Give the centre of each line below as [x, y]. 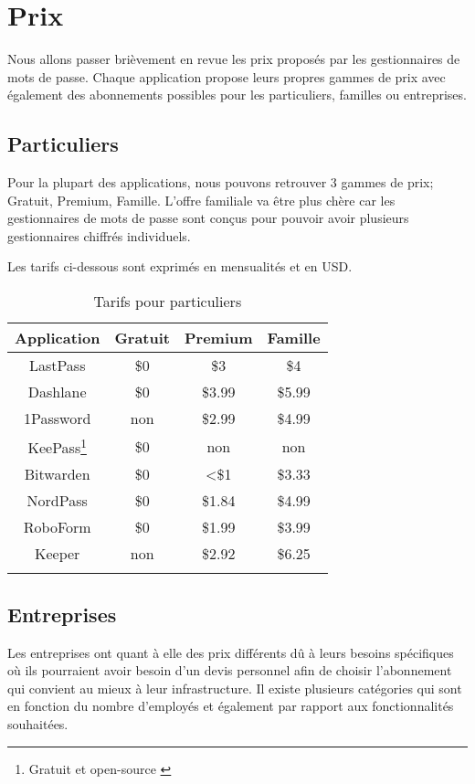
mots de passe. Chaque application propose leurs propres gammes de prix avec [227, 76]
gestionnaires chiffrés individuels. [99, 235]
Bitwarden [57, 474]
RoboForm [57, 527]
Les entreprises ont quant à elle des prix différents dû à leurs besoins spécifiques [231, 652]
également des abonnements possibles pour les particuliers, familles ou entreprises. [237, 95]
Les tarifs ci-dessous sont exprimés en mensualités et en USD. [180, 266]
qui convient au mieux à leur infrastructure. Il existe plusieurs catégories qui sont [235, 688]
